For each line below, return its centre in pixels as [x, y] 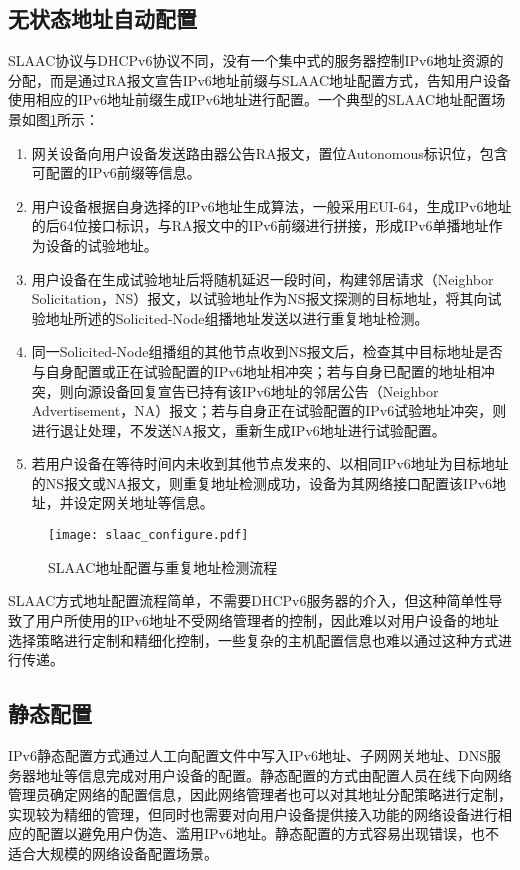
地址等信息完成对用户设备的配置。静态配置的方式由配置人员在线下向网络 [273, 774]
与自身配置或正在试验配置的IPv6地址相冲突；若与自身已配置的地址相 [256, 370]
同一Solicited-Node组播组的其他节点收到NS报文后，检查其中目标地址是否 [267, 351]
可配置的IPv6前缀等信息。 [116, 172]
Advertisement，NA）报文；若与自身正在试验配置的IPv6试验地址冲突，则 [269, 410]
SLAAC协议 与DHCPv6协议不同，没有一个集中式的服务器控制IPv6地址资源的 [256, 60]
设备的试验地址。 [101, 244]
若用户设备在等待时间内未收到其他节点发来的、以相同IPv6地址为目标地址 [270, 463]
